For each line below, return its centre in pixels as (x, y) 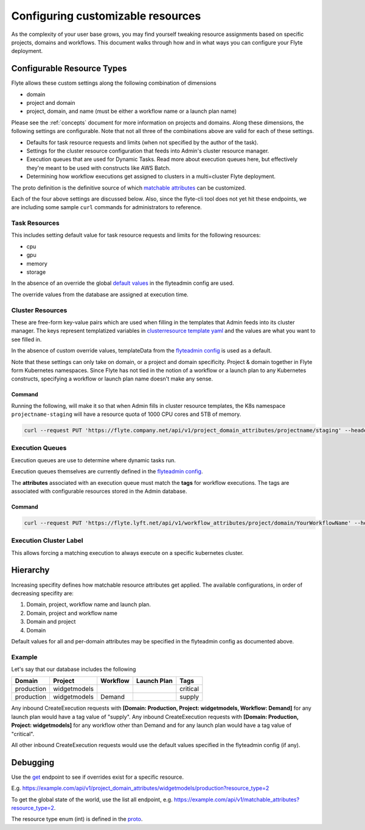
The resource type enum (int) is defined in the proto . (77, 819)
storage (36, 272)
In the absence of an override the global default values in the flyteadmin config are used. (123, 283)
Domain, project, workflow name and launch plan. (89, 604)
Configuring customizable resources (106, 16)
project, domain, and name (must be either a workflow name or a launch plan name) (132, 111)
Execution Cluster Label (47, 541)
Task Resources (36, 223)
